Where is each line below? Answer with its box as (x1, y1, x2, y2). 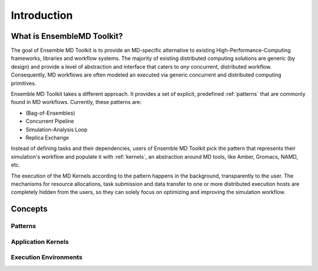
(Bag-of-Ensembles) (25, 109, 75, 116)
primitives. (11, 79, 37, 86)
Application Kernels (11, 237, 69, 246)
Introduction (11, 9, 73, 22)
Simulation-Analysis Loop (25, 126, 88, 133)
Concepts (11, 204, 48, 214)
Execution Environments (11, 253, 82, 262)
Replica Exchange (25, 134, 69, 141)
